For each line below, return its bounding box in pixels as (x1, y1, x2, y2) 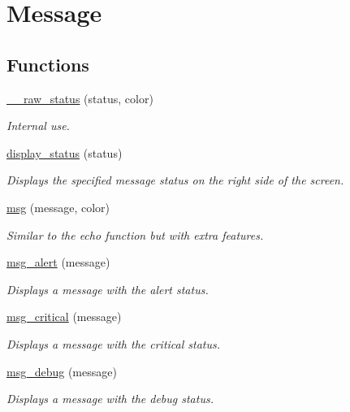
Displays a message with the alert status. (6, 280, 209, 297)
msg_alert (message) (6, 254, 110, 271)
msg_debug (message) (6, 362, 117, 379)
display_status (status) (6, 144, 123, 161)
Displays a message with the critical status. (6, 335, 221, 352)
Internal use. (6, 117, 70, 134)
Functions (6, 51, 89, 76)
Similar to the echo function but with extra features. (6, 226, 264, 243)
